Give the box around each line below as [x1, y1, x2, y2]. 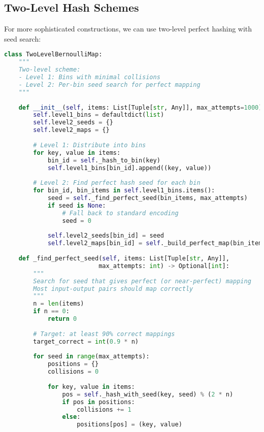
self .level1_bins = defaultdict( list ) [33, 111, 164, 119]
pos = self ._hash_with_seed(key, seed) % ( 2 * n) [62, 390, 234, 398]
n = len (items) [33, 300, 84, 308]
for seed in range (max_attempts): [33, 353, 150, 360]
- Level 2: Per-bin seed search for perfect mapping [18, 81, 201, 88]
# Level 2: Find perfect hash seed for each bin [33, 179, 201, 187]
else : [62, 413, 81, 421]
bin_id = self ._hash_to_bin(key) [47, 156, 160, 164]
